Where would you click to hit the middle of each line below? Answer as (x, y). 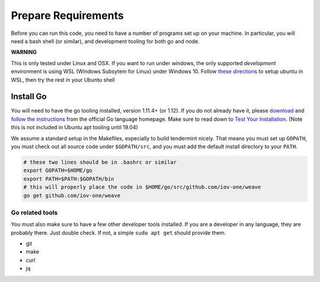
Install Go (29, 97)
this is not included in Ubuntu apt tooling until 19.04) (75, 127)
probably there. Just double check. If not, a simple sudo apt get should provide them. (119, 233)
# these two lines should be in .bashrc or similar (100, 162)
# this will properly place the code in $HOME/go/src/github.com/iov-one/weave (142, 187)
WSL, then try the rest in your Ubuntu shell (63, 79)
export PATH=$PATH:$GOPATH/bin (69, 179)
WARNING (24, 52)
